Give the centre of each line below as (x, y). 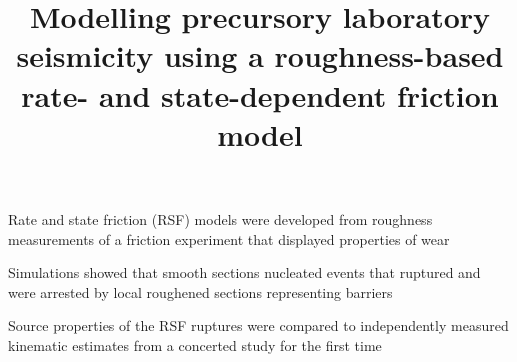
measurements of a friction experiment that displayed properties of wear (229, 238)
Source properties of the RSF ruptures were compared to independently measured (258, 325)
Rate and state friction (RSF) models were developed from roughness (220, 218)
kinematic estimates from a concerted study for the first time (195, 344)
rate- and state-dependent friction (260, 94)
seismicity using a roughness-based (260, 55)
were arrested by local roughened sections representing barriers (200, 291)
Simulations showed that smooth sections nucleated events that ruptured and (244, 272)
